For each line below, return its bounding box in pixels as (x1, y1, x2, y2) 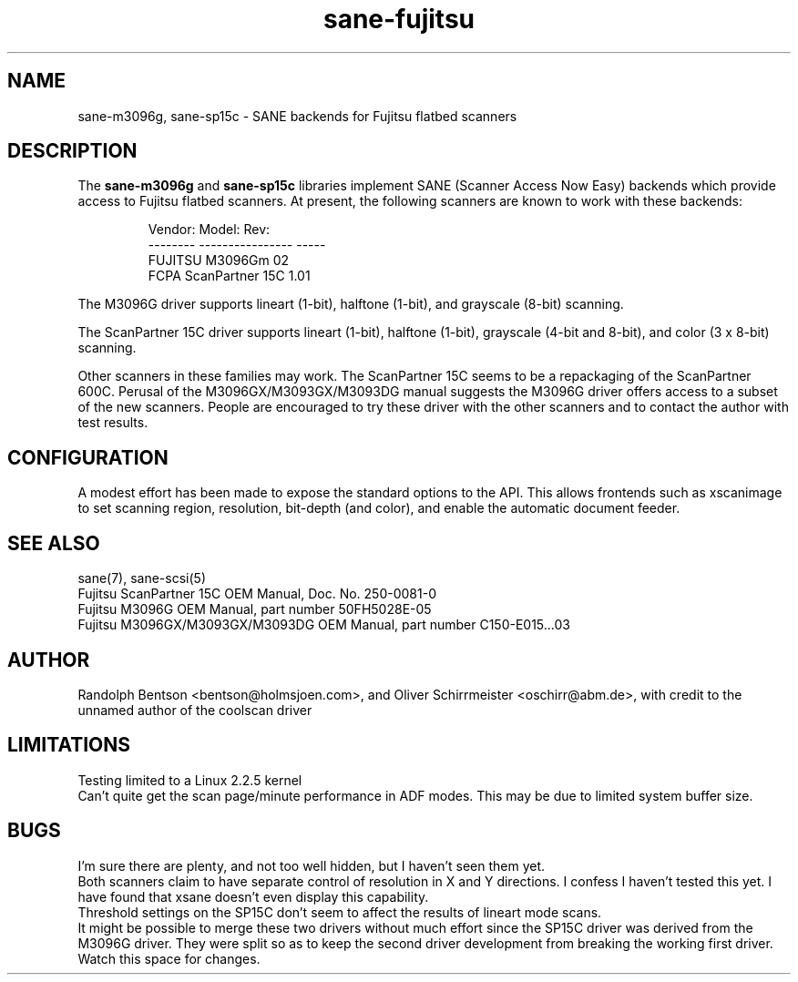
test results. (77, 414, 148, 431)
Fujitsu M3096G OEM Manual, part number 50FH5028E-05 (77, 601, 432, 618)
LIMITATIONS (7, 733, 131, 757)
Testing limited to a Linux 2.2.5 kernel (77, 772, 302, 788)
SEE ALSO (7, 531, 100, 555)
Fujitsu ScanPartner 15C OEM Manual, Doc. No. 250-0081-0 (77, 586, 436, 602)
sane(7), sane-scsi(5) (77, 570, 206, 587)
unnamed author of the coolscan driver (77, 701, 312, 718)
